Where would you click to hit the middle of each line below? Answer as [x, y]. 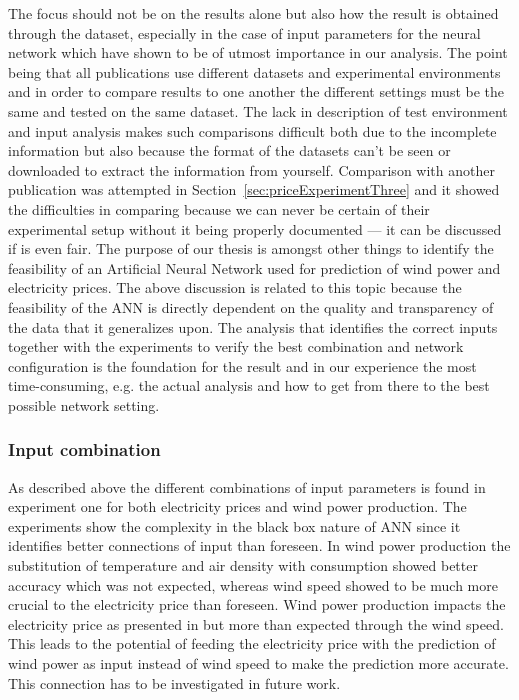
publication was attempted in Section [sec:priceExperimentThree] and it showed [254, 189]
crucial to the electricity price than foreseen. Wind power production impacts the [257, 604]
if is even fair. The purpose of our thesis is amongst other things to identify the [251, 248]
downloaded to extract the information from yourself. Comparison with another [251, 169]
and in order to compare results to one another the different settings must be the [256, 91]
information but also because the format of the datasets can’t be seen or [229, 150]
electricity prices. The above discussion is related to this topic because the [235, 287]
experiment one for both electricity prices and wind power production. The [237, 506]
